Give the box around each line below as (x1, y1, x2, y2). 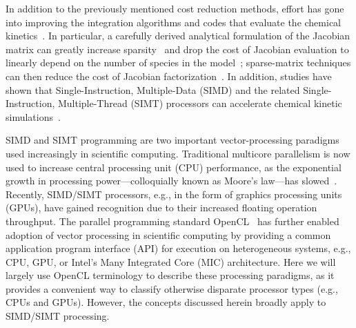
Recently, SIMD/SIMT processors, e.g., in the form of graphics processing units (6, 186, 342, 201)
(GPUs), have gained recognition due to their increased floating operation (6, 200, 317, 215)
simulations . (6, 109, 61, 124)
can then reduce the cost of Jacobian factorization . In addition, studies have (6, 68, 332, 83)
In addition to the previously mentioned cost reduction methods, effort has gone (6, 1, 344, 15)
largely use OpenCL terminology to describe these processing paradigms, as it (6, 268, 335, 282)
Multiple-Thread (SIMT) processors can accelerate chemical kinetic (57, 96, 342, 110)
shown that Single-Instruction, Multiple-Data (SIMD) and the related (6, 82, 300, 97)
